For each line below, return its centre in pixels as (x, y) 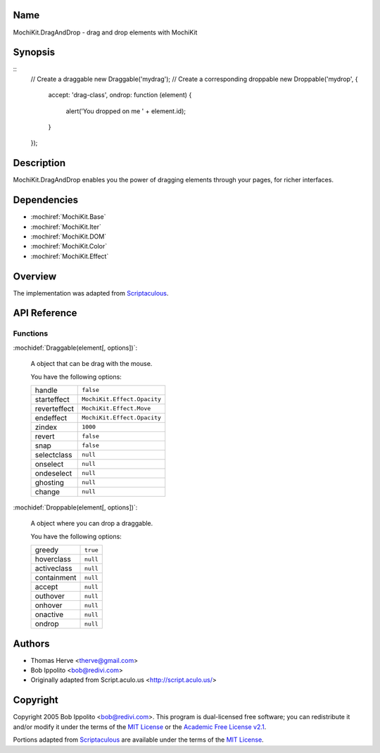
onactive (49, 614)
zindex (46, 427)
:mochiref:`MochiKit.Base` (68, 217)
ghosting (50, 482)
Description (39, 163)
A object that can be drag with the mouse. (91, 364)
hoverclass (53, 559)
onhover (49, 605)
